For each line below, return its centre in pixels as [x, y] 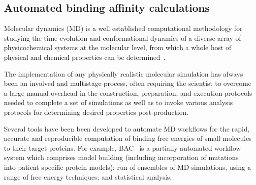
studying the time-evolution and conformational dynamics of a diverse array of [123, 38]
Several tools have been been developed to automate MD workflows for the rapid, [127, 128]
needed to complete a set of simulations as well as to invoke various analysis [118, 102]
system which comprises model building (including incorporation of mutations [121, 157]
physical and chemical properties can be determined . [85, 57]
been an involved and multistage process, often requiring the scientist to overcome [128, 83]
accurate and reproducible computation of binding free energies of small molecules [128, 138]
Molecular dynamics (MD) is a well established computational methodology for [123, 28]
